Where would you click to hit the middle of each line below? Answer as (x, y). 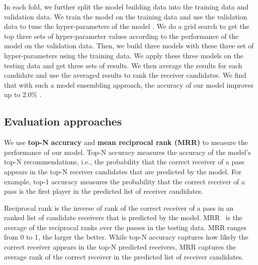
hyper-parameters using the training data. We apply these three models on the (124, 55)
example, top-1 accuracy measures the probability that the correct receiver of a (125, 181)
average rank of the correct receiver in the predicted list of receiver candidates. (124, 256)
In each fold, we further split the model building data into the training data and (126, 6)
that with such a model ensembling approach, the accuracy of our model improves (129, 84)
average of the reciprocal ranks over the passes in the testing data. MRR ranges (125, 227)
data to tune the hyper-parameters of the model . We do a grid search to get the (127, 26)
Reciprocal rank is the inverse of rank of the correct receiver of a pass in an (119, 207)
